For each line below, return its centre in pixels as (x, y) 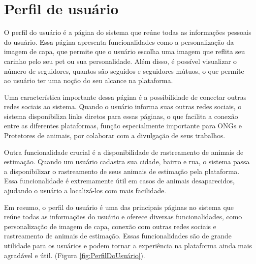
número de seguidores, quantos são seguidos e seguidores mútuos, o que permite (124, 71)
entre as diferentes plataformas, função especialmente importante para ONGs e (123, 126)
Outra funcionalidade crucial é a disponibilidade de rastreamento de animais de (124, 152)
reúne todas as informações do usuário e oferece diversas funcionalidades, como (123, 217)
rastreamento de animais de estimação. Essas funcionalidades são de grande (118, 236)
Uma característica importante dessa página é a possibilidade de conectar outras (125, 97)
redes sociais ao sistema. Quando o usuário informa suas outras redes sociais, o (123, 106)
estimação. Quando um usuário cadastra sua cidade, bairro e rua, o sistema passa (127, 161)
